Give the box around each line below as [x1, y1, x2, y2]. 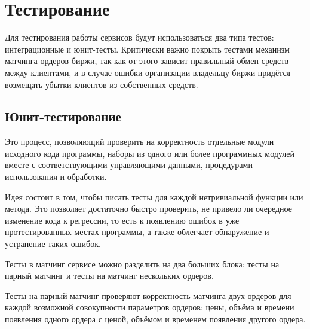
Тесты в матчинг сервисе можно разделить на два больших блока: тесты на [5, 257, 280, 270]
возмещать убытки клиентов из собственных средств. [5, 78, 198, 90]
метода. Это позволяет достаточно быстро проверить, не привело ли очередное [5, 202, 292, 215]
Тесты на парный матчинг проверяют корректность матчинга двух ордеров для [5, 289, 291, 301]
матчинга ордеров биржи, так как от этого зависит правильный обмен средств [5, 54, 289, 67]
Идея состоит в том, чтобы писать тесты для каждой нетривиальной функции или [5, 190, 303, 203]
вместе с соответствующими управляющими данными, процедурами [5, 159, 253, 171]
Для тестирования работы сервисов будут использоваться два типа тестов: [5, 31, 274, 44]
